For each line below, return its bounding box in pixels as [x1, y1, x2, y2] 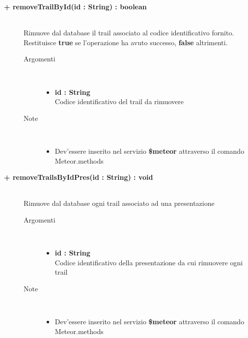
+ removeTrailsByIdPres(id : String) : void [4, 172, 153, 182]
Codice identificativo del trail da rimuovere [55, 96, 184, 107]
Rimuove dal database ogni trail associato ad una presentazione [24, 198, 215, 208]
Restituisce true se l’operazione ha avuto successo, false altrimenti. [24, 37, 228, 47]
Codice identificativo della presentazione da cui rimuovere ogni [55, 257, 243, 267]
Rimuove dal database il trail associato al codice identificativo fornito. [24, 28, 234, 38]
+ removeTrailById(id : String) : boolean [4, 1, 147, 11]
